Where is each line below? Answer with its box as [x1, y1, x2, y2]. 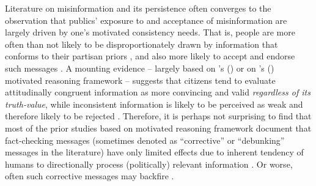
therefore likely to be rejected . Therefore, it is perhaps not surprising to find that [5, 110, 312, 122]
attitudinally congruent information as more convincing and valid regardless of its [5, 86, 310, 99]
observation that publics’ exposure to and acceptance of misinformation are [5, 13, 287, 26]
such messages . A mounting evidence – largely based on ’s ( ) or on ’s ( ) [5, 61, 274, 74]
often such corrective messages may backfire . [5, 169, 174, 182]
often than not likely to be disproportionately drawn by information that [5, 37, 278, 50]
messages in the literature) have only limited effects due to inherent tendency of [5, 146, 304, 158]
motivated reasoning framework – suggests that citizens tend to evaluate [5, 73, 276, 86]
